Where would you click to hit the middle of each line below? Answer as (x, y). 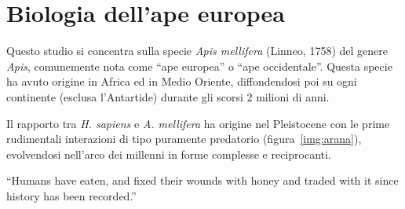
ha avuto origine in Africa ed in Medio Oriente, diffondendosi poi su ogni (182, 81)
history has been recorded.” (71, 195)
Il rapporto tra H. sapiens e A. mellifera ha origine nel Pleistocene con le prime (198, 123)
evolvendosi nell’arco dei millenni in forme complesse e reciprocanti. (169, 154)
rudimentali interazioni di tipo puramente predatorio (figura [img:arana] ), (184, 139)
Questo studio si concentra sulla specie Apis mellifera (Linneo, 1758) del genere (197, 51)
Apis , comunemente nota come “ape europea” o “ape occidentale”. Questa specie (199, 66)
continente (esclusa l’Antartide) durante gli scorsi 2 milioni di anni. (168, 96)
